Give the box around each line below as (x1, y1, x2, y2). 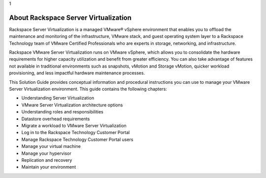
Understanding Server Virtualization (21, 95, 95, 101)
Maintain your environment (21, 164, 76, 170)
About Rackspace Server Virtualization (9, 13, 132, 22)
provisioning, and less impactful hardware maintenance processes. (9, 70, 145, 76)
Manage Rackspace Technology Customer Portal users (21, 136, 133, 142)
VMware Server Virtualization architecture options (21, 102, 123, 108)
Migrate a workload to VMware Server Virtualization (21, 122, 127, 128)
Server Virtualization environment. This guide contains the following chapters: (9, 86, 167, 92)
